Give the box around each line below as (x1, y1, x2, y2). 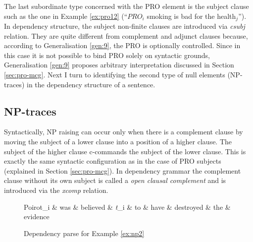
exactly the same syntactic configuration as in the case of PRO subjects (4, 156, 221, 166)
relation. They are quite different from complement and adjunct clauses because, (4, 30, 248, 41)
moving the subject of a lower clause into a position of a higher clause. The (4, 136, 232, 146)
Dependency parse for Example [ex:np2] (24, 228, 145, 238)
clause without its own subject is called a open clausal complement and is (4, 175, 226, 185)
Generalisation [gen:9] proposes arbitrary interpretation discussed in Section (4, 60, 234, 70)
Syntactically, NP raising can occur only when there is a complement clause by (4, 126, 243, 137)
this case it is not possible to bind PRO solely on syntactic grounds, (4, 50, 210, 60)
